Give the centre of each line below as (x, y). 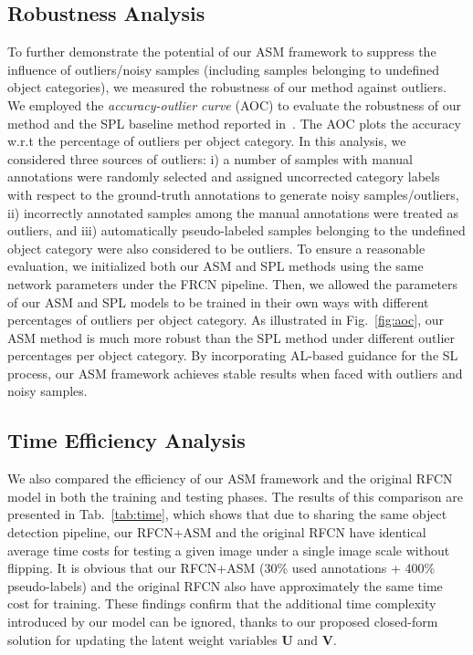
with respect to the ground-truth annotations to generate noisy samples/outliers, (233, 194)
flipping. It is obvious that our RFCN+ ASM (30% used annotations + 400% (221, 568)
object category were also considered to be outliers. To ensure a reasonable (216, 248)
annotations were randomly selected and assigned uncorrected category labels (224, 177)
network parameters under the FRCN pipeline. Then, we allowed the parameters (233, 283)
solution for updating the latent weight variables (142, 639)
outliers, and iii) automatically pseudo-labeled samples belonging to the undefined (236, 230)
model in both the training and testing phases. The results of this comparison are (235, 496)
